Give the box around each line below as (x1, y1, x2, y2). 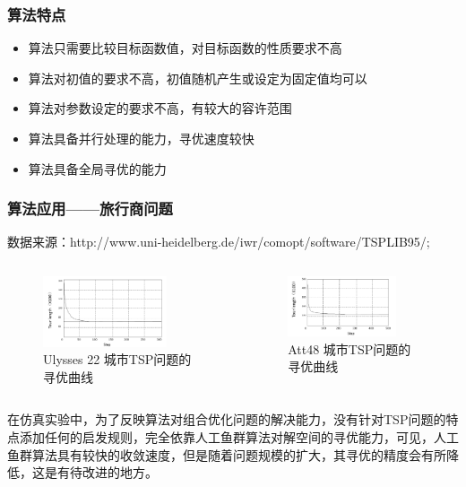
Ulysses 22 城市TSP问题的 (43, 350, 192, 369)
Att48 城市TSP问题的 (288, 339, 411, 358)
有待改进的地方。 (56, 463, 158, 482)
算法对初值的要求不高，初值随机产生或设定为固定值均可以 (28, 68, 367, 87)
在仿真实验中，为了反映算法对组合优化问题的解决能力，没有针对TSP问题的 (7, 410, 446, 429)
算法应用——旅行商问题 (7, 197, 173, 220)
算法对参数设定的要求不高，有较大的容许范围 (28, 99, 292, 117)
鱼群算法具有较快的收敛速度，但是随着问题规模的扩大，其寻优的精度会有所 (7, 445, 446, 464)
